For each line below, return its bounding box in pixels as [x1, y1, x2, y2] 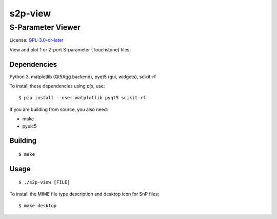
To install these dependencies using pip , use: [9, 83, 105, 89]
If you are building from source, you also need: [9, 106, 108, 113]
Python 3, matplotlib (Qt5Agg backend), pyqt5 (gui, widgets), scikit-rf [9, 74, 156, 80]
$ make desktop [18, 203, 57, 209]
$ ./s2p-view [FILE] [18, 179, 70, 185]
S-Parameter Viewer [9, 23, 81, 32]
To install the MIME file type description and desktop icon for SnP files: [9, 191, 160, 197]
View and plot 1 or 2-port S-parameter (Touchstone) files [9, 46, 130, 52]
